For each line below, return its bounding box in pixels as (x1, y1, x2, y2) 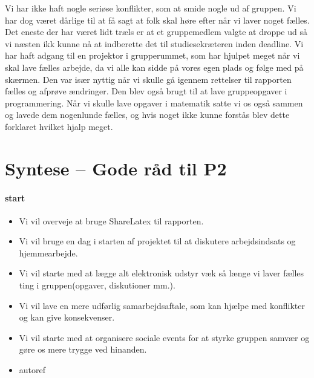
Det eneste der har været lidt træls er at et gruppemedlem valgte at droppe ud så (5, 25, 307, 38)
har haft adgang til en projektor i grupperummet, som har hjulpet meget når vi (5, 49, 300, 62)
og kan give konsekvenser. (19, 311, 115, 324)
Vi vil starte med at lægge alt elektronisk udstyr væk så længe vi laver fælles (19, 267, 304, 279)
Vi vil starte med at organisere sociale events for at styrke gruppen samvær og (19, 331, 310, 344)
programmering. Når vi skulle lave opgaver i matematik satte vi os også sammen (5, 96, 303, 109)
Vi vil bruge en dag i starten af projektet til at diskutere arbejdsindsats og (19, 235, 296, 247)
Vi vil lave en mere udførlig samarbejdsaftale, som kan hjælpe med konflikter (19, 299, 305, 311)
